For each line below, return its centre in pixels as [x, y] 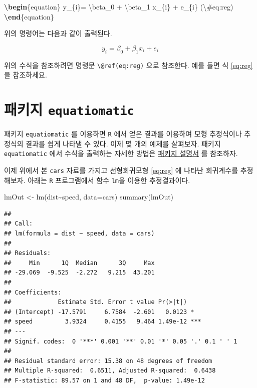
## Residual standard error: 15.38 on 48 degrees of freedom [108, 361]
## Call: [19, 224]
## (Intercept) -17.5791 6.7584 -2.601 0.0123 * [99, 312]
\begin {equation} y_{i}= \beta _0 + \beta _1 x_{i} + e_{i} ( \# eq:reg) [119, 6]
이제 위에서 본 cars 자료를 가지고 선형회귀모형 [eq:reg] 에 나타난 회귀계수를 [121, 170]
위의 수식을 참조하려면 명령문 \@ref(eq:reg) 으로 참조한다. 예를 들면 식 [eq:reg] [128, 65]
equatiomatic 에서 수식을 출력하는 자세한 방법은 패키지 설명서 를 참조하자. [121, 153]
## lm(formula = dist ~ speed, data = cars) [79, 234]
